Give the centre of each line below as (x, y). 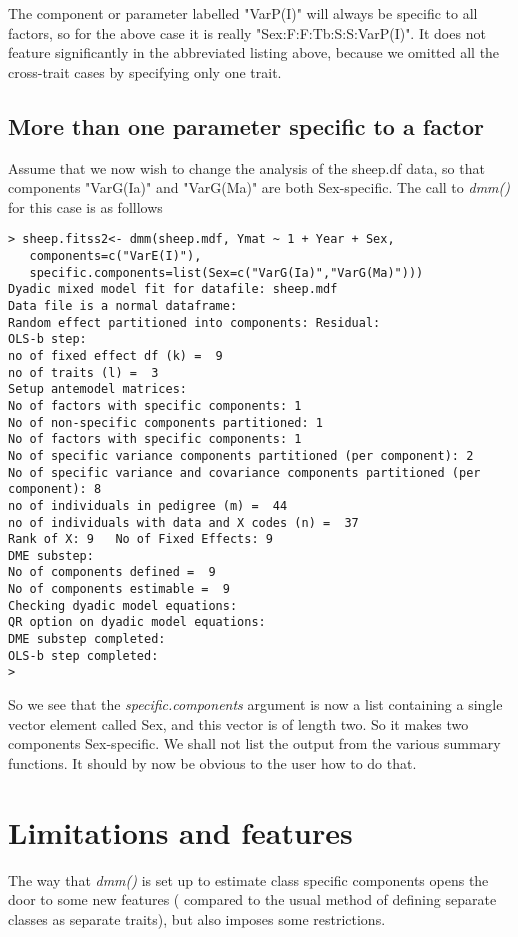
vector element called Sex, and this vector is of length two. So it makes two (238, 723)
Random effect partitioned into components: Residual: (194, 322)
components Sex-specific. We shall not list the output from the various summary (254, 743)
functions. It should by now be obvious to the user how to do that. (212, 762)
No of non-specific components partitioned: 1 (165, 422)
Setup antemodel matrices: (97, 389)
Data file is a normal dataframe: (123, 305)
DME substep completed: (87, 639)
